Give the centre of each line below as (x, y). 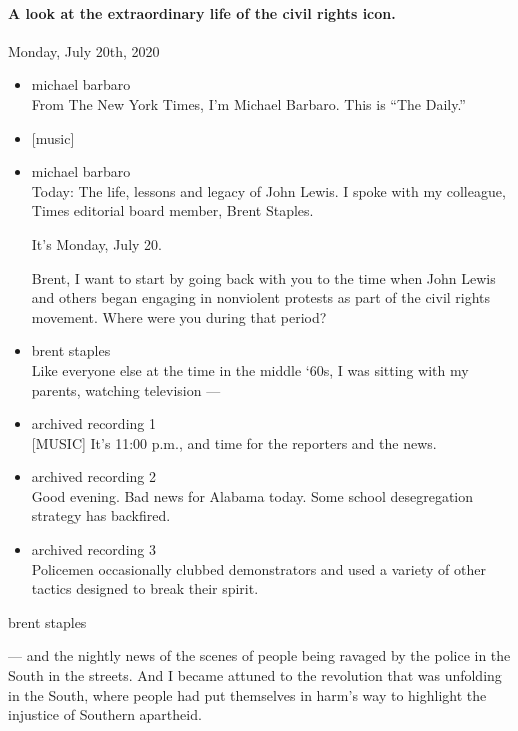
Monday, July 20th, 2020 (84, 50)
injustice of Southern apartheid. (105, 714)
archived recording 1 (93, 423)
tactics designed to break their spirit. (145, 588)
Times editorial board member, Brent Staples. (172, 210)
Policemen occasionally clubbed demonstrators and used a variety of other (258, 568)
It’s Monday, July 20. (96, 243)
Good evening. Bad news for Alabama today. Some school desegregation (252, 495)
